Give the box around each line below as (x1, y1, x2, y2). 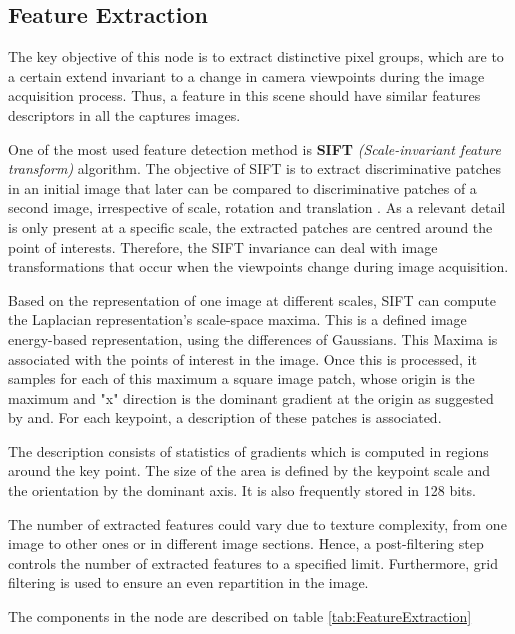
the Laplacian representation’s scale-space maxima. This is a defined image (8, 309, 467, 330)
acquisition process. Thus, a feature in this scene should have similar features (8, 85, 481, 106)
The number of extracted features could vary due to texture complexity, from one (8, 513, 507, 534)
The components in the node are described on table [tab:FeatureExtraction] (8, 606, 472, 627)
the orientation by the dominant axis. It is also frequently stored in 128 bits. (8, 480, 476, 501)
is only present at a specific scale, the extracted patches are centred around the (8, 216, 493, 237)
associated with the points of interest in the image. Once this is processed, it (8, 348, 477, 369)
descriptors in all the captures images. (8, 104, 241, 125)
